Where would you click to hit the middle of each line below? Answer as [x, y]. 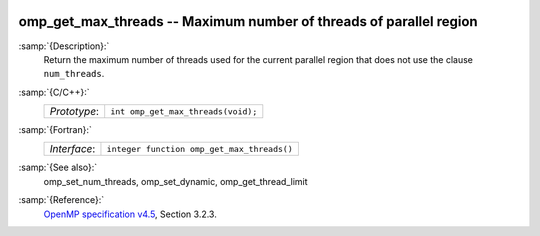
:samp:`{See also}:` [58, 167]
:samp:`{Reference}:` [61, 200]
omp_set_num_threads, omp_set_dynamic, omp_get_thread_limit [176, 181]
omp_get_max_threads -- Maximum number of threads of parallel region [248, 21]
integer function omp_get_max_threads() [200, 148]
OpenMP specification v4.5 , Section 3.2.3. [130, 214]
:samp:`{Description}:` [64, 46]
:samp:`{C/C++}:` [54, 92]
